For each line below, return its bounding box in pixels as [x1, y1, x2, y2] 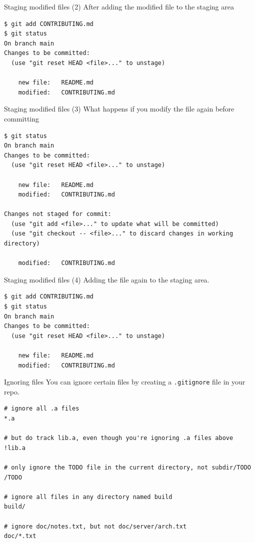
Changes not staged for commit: [4, 210, 111, 218]
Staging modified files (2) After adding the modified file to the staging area [4, 1, 234, 11]
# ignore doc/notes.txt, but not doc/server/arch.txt [4, 522, 187, 530]
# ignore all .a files [4, 405, 79, 412]
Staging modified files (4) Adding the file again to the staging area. [4, 274, 209, 284]
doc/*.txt [4, 532, 36, 540]
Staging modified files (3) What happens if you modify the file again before [4, 103, 234, 114]
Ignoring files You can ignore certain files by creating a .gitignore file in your [4, 376, 245, 387]
